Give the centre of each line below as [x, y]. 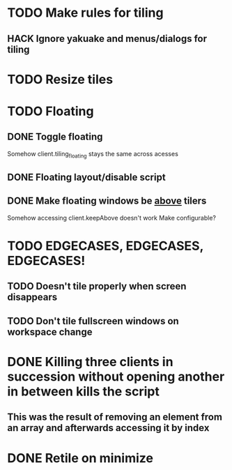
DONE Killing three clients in [90, 362]
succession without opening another [116, 376]
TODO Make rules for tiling [85, 13]
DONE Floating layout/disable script [86, 177]
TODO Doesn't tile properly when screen [97, 286]
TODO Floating [51, 111]
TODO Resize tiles [60, 79]
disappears [32, 297]
